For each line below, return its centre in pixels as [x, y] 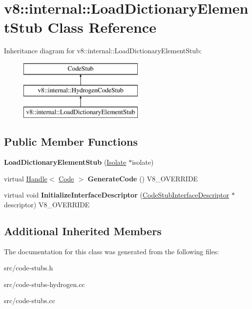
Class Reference [102, 27]
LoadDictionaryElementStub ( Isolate [65, 162]
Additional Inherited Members [83, 231]
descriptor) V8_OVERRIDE [47, 204]
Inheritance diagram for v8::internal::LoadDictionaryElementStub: [103, 51]
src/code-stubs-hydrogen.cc [44, 284]
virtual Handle [26, 178]
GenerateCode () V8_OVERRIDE [143, 178]
